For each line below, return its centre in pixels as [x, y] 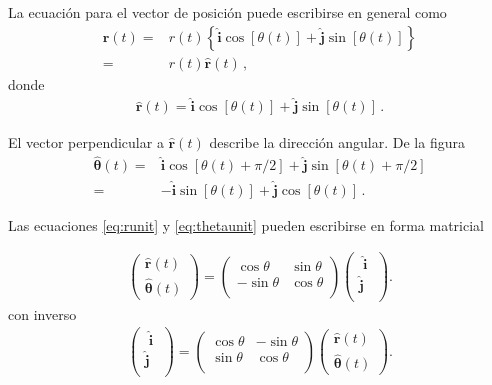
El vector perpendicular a [86, 141]
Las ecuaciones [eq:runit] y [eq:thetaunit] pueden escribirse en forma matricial [246, 224]
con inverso [42, 313]
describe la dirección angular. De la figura [337, 141]
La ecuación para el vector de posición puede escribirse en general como [227, 12]
